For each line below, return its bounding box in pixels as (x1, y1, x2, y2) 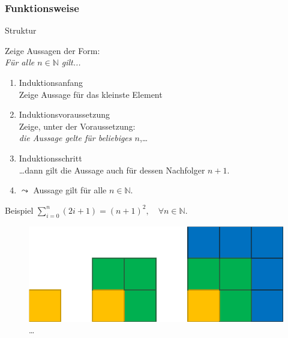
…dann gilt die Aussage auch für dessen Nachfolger (19, 163, 205, 176)
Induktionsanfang (19, 76, 83, 88)
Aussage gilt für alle (33, 184, 107, 196)
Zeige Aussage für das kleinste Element (19, 88, 163, 100)
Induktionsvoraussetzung (19, 108, 110, 121)
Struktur (5, 24, 37, 37)
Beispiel (5, 204, 34, 216)
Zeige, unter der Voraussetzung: (19, 119, 136, 132)
